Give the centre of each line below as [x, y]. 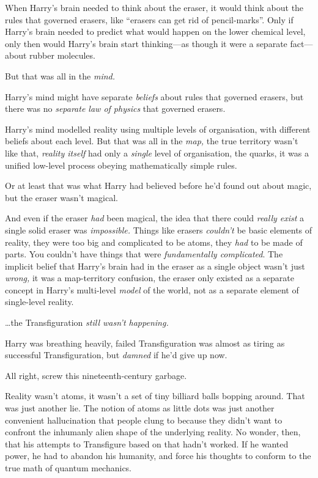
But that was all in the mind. [60, 75]
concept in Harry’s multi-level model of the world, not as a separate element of [152, 289]
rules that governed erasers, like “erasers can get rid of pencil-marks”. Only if [149, 19]
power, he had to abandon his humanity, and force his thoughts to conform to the [158, 456]
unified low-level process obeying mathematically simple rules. [121, 165]
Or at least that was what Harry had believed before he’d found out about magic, [158, 186]
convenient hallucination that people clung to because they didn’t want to [144, 420]
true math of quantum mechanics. [68, 468]
